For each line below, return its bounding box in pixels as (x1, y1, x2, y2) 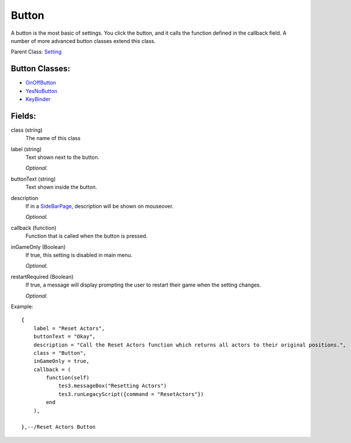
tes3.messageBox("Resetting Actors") (58, 382, 167, 389)
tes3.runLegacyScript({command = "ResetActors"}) (58, 391, 204, 397)
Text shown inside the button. (25, 184, 97, 191)
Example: (11, 303, 33, 310)
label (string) (11, 145, 42, 152)
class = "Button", (33, 349, 87, 356)
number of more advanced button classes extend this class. (11, 37, 156, 44)
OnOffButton (25, 79, 56, 86)
